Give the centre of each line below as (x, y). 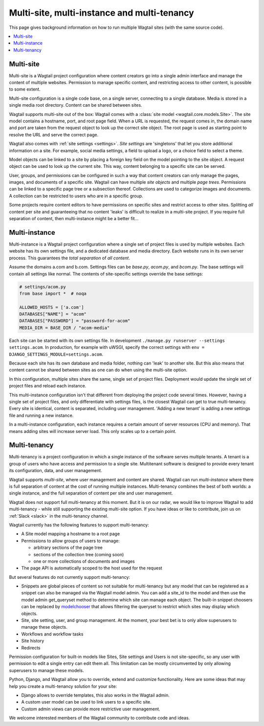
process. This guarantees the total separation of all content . (70, 258)
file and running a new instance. (41, 415)
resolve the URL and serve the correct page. (54, 135)
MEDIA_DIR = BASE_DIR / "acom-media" (65, 328)
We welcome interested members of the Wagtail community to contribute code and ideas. (99, 718)
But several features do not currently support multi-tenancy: (70, 577)
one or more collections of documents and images (84, 561)
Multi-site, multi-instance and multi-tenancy (101, 13)
